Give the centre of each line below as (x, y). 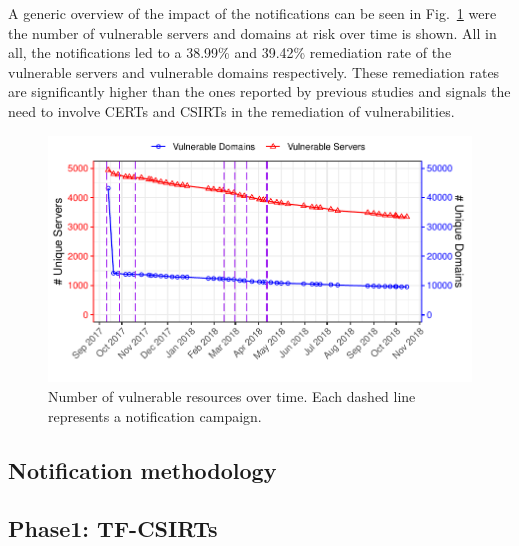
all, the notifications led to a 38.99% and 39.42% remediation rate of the (230, 52)
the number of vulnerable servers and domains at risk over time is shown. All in (252, 32)
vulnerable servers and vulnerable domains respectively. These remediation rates (254, 71)
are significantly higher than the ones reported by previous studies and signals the (259, 91)
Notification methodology (142, 469)
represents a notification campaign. (155, 415)
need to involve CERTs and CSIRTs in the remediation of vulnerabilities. (231, 110)
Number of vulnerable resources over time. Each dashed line (232, 395)
